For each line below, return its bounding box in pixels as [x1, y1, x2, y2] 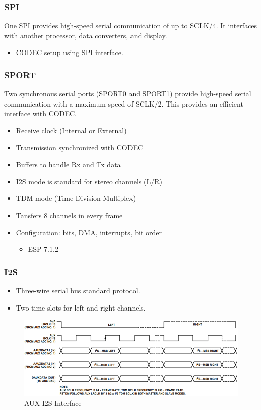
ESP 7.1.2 [28, 244, 58, 254]
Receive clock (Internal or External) [16, 125, 127, 135]
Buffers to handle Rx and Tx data [16, 159, 121, 170]
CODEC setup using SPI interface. [16, 47, 123, 58]
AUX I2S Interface [24, 397, 82, 408]
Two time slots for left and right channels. [16, 302, 146, 313]
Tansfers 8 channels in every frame [16, 210, 123, 220]
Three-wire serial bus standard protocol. [16, 285, 140, 295]
